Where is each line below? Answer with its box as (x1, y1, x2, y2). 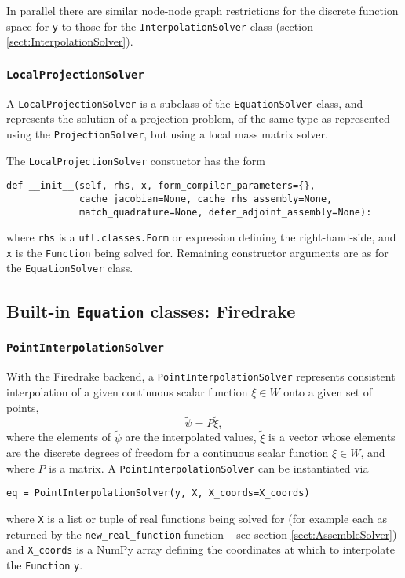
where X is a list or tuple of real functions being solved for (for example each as (6, 510, 387, 527)
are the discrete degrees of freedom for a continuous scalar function (6, 444, 329, 461)
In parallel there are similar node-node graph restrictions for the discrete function (6, 2, 399, 18)
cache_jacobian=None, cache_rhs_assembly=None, (79, 193, 333, 204)
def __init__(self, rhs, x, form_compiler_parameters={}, (6, 180, 316, 192)
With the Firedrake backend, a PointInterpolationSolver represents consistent (6, 368, 396, 385)
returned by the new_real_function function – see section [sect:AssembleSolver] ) (6, 525, 397, 542)
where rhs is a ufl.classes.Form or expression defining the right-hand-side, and (6, 229, 396, 245)
